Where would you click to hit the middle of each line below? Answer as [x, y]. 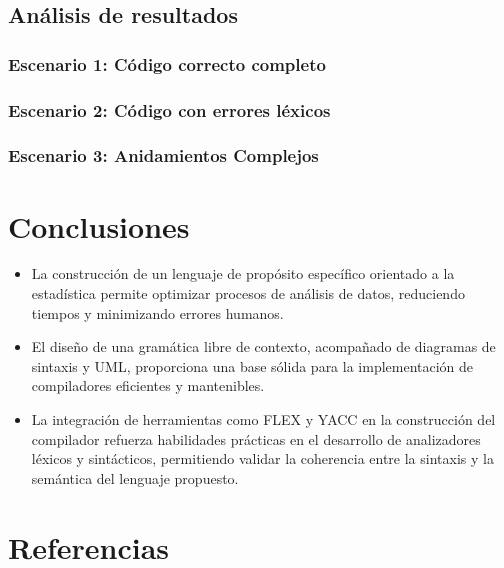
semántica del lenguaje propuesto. [135, 477]
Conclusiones [99, 225]
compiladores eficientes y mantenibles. [148, 385]
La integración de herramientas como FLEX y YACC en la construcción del [263, 419]
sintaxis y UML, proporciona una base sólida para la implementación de [252, 365]
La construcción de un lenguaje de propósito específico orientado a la [243, 273]
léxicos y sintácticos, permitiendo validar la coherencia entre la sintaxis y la [262, 458]
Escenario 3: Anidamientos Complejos [163, 155]
